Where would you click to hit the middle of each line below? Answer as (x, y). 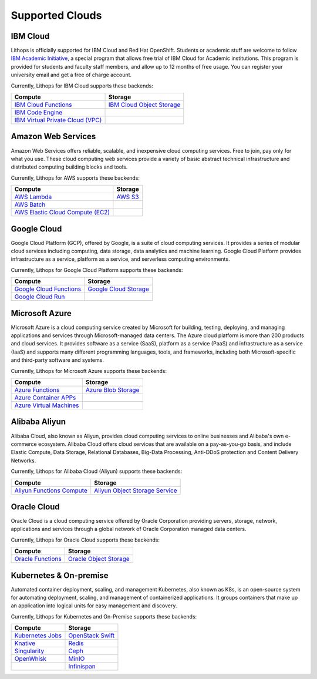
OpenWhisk (31, 659)
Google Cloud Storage (118, 289)
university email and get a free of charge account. (71, 75)
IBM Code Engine (38, 113)
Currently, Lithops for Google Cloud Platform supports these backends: (97, 270)
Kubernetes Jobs (38, 636)
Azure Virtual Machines (47, 405)
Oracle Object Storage (99, 559)
